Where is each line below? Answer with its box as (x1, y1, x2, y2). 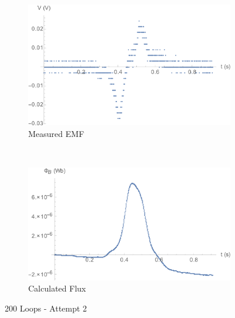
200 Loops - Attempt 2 (5, 302, 87, 314)
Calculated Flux (28, 282, 86, 294)
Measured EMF (28, 127, 85, 139)
